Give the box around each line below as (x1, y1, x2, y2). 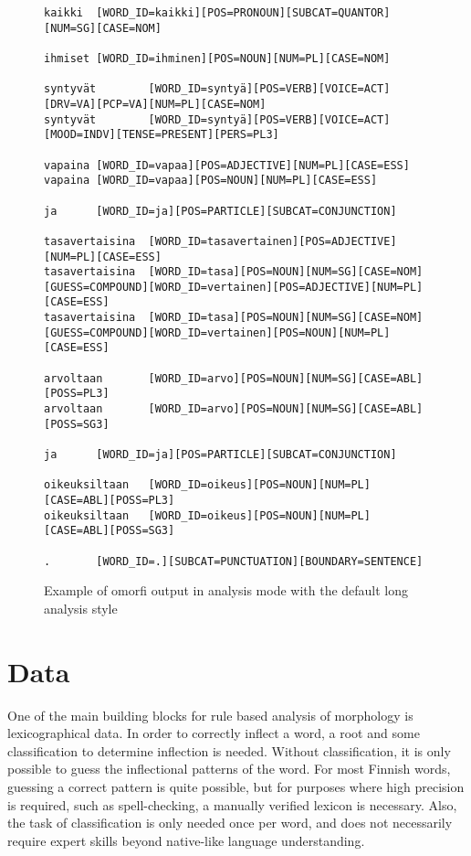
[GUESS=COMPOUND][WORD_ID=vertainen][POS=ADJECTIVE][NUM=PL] (44, 280, 424, 294)
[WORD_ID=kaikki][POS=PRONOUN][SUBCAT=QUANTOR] (96, 6, 391, 19)
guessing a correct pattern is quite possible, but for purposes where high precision (7, 776, 465, 796)
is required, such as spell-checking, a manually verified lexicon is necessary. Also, (7, 795, 457, 814)
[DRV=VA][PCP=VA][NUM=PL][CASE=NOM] (44, 97, 267, 111)
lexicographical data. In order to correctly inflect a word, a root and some (7, 723, 420, 743)
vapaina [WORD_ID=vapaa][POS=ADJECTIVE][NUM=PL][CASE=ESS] (44, 158, 410, 172)
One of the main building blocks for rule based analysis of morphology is (7, 705, 413, 724)
